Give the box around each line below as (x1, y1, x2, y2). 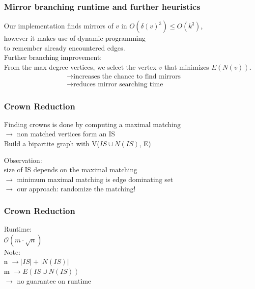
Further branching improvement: (4, 52, 102, 62)
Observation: (4, 155, 42, 165)
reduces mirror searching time (73, 80, 163, 88)
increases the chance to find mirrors (73, 73, 181, 80)
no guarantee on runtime (17, 275, 91, 286)
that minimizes (164, 62, 209, 72)
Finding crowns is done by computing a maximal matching (4, 119, 181, 129)
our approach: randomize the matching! (17, 184, 136, 194)
